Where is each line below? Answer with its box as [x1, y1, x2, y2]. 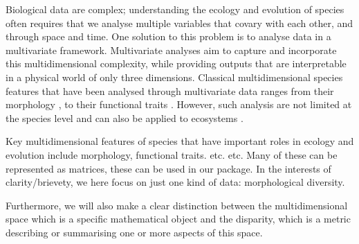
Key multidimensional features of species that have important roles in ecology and [6, 134, 354, 148]
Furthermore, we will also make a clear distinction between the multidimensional [6, 198, 348, 212]
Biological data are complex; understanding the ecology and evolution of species [6, 2, 344, 16]
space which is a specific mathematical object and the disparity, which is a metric [6, 211, 351, 226]
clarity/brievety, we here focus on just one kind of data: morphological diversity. [6, 175, 345, 189]
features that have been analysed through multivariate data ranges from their [6, 83, 334, 98]
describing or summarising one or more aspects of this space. [6, 225, 263, 239]
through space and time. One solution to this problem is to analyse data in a [6, 29, 331, 44]
